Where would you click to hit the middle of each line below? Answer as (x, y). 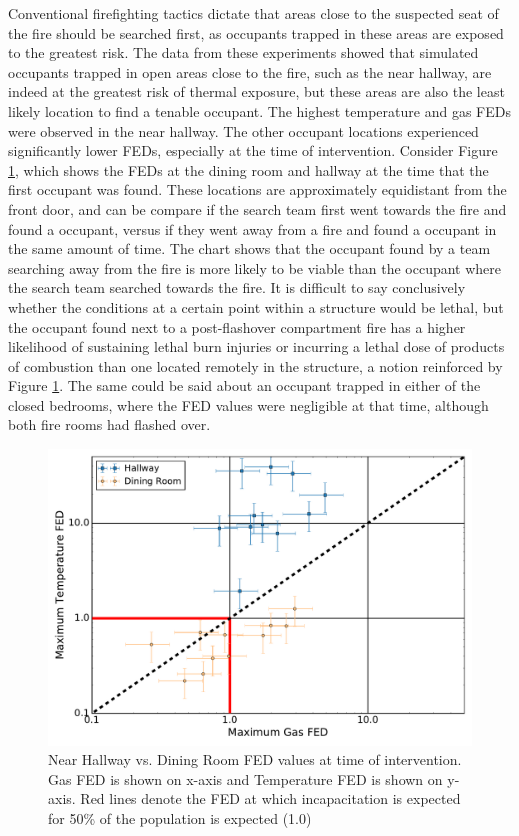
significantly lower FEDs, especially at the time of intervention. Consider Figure (253, 150)
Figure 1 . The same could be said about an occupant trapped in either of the (244, 385)
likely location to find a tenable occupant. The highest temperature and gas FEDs (259, 110)
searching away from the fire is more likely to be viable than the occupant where (255, 267)
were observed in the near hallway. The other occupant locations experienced (243, 130)
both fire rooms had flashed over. (109, 424)
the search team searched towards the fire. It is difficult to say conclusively (237, 287)
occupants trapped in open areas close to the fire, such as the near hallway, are (250, 71)
